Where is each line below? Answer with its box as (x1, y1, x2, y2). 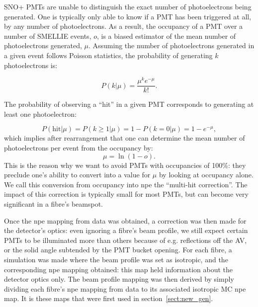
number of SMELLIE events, (4, 30, 91, 41)
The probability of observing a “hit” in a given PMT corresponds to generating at (4, 99, 254, 109)
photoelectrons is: (4, 60, 58, 70)
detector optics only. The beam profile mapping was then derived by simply (4, 274, 234, 284)
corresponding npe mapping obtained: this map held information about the (4, 264, 233, 274)
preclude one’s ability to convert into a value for (4, 169, 151, 180)
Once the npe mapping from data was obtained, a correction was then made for (4, 215, 247, 226)
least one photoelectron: (4, 108, 77, 119)
